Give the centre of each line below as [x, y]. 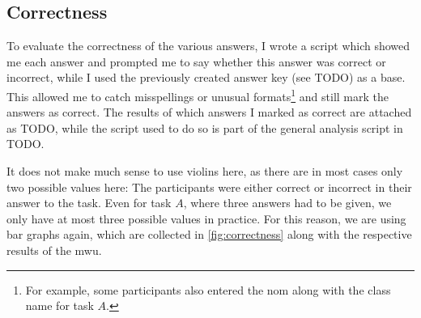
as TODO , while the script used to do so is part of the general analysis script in [205, 127]
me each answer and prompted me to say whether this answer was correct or [196, 61]
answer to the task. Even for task [89, 203]
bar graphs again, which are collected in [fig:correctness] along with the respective [209, 234]
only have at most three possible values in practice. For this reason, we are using [206, 218]
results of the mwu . [54, 250]
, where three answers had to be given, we [287, 203]
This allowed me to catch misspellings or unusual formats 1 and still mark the [198, 95]
